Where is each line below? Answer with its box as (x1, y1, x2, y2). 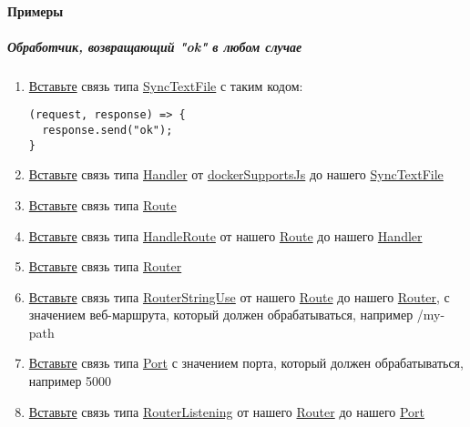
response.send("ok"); (42, 124, 173, 137)
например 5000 (28, 371, 112, 391)
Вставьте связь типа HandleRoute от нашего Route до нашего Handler (28, 226, 423, 245)
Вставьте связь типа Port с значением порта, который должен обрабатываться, (28, 353, 464, 372)
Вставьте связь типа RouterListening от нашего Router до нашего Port (28, 402, 425, 421)
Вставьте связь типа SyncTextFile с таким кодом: (28, 76, 303, 95)
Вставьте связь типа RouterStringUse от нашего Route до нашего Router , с (28, 287, 450, 306)
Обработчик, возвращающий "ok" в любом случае (7, 36, 302, 56)
